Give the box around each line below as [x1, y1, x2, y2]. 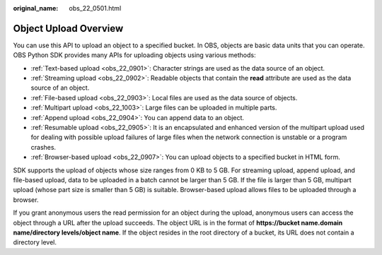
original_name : [13, 4, 59, 12]
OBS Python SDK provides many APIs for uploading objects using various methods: [13, 51, 256, 59]
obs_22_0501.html [69, 4, 122, 12]
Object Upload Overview [13, 22, 124, 35]
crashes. [30, 143, 57, 151]
